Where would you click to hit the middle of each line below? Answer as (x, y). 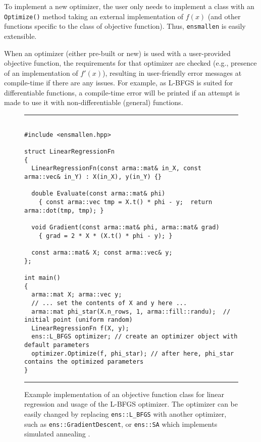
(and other (224, 16)
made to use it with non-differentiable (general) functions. (94, 102)
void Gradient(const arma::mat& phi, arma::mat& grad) (125, 227)
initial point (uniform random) (79, 320)
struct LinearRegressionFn (69, 152)
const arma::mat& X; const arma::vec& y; (102, 252)
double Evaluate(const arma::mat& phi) (98, 194)
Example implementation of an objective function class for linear (124, 394)
